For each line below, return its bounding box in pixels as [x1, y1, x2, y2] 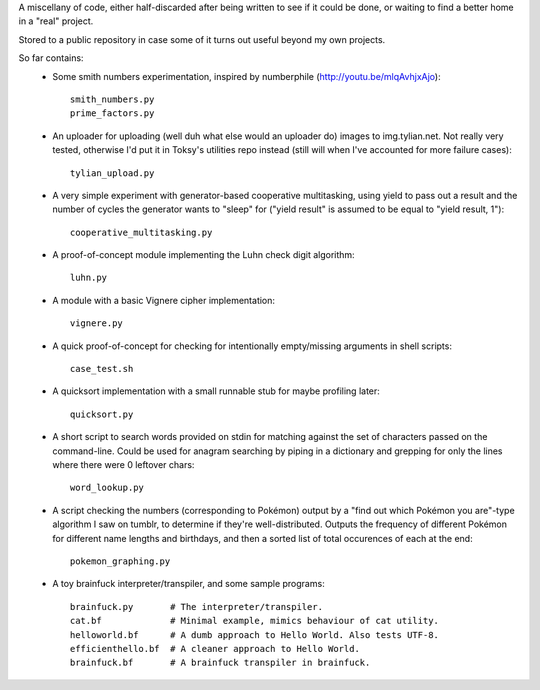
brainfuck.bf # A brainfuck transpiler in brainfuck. [70, 657, 371, 669]
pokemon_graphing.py [70, 555, 171, 567]
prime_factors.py [70, 108, 155, 119]
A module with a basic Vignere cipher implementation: [52, 294, 275, 306]
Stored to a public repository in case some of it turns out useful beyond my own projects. [18, 33, 386, 45]
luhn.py [70, 272, 108, 284]
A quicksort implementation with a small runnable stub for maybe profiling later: [52, 385, 380, 397]
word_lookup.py [70, 482, 145, 494]
